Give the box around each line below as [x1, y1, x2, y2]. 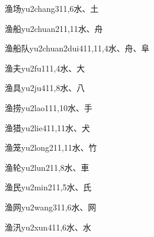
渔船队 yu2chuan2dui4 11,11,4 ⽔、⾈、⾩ [5, 42, 150, 54]
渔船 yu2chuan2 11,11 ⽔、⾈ [5, 22, 103, 34]
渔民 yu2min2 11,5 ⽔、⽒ [5, 181, 92, 193]
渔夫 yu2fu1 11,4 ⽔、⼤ [5, 61, 85, 74]
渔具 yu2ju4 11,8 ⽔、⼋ [5, 82, 85, 94]
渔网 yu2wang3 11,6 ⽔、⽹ [5, 200, 96, 213]
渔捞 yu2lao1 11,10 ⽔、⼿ [5, 101, 92, 113]
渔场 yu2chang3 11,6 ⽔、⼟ [5, 2, 99, 14]
